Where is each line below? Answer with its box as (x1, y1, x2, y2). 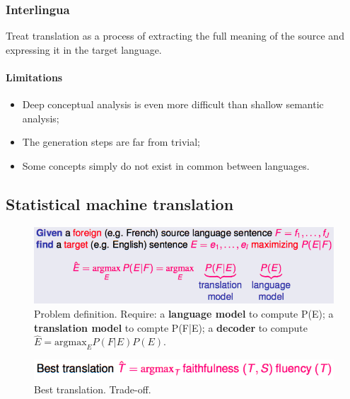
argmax (54, 337, 87, 348)
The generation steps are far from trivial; (22, 134, 200, 149)
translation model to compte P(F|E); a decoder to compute (34, 320, 308, 335)
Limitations (6, 70, 63, 84)
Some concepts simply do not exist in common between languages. (22, 158, 310, 173)
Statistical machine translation (6, 192, 234, 214)
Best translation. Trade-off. (34, 382, 151, 397)
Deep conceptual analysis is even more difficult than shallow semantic (22, 97, 324, 112)
